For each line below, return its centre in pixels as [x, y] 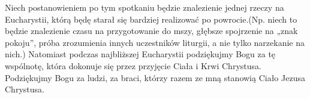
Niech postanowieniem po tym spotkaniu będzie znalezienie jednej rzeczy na [145, 7]
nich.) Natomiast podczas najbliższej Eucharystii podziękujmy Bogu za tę [140, 54]
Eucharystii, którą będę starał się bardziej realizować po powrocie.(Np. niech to [151, 19]
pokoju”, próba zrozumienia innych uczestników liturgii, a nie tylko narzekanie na [155, 42]
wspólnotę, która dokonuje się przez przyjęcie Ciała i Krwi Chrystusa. [133, 65]
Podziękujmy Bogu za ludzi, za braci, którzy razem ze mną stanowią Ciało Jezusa [155, 77]
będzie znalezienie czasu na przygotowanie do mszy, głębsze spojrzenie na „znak [151, 31]
